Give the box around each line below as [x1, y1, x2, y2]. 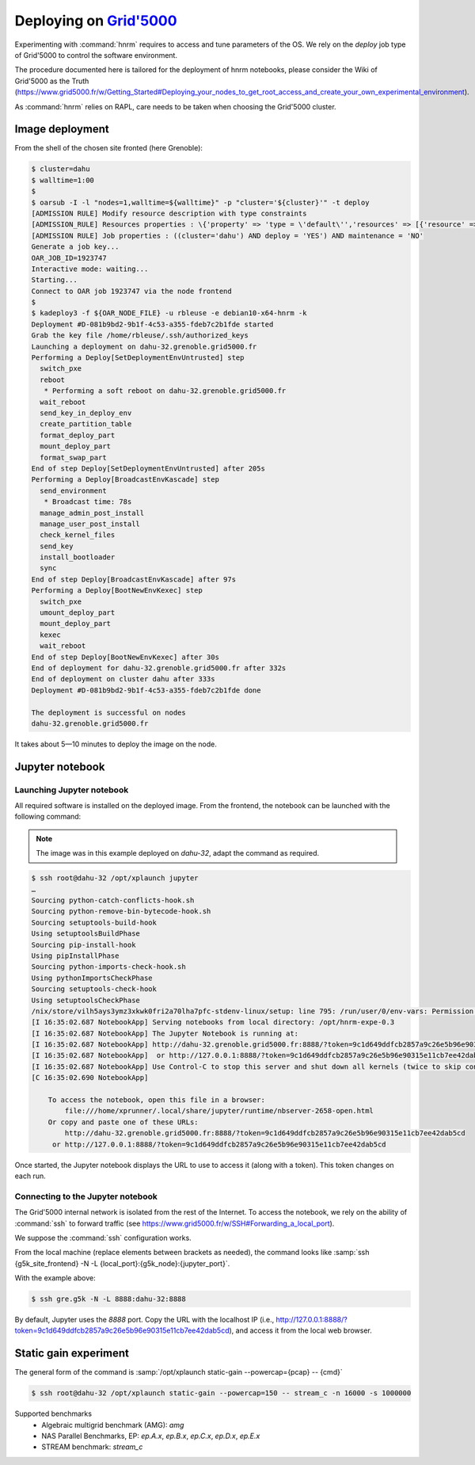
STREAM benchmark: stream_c [41, 1442, 143, 1452]
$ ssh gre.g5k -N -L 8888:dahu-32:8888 [31, 1295, 186, 1303]
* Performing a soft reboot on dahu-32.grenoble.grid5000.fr [44, 387, 287, 395]
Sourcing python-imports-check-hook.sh [31, 963, 186, 971]
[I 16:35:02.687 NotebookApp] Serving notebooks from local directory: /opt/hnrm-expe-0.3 [31, 1018, 395, 1027]
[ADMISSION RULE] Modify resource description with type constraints [31, 208, 307, 218]
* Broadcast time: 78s [44, 498, 132, 506]
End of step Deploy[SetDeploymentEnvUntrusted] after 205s [31, 464, 265, 473]
